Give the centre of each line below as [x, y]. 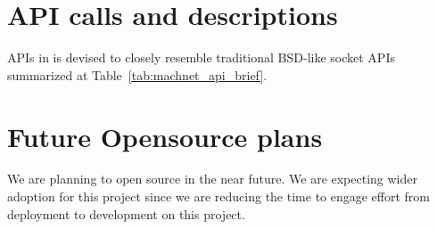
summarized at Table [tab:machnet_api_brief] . [137, 74]
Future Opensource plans [165, 136]
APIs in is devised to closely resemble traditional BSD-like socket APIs [201, 57]
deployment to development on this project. [126, 213]
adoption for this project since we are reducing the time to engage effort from [219, 196]
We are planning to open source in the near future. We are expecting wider [212, 179]
